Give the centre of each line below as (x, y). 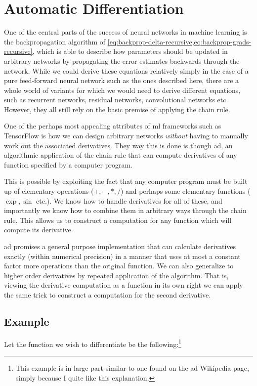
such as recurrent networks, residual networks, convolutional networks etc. (116, 100)
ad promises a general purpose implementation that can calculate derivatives (120, 246)
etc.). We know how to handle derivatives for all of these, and (129, 200)
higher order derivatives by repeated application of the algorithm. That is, (116, 275)
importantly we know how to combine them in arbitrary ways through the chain (125, 210)
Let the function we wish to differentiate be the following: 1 (93, 343)
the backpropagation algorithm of (55, 41)
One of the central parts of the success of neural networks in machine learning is (126, 32)
